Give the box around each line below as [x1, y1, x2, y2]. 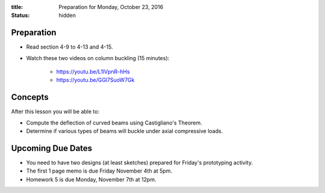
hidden [58, 12, 76, 19]
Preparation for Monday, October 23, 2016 [58, 4, 164, 10]
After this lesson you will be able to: [11, 108, 99, 115]
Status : [11, 12, 30, 19]
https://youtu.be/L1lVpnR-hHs [56, 68, 130, 75]
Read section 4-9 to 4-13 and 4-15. [26, 43, 114, 51]
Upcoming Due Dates [11, 143, 93, 153]
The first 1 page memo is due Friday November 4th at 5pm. [26, 167, 173, 174]
